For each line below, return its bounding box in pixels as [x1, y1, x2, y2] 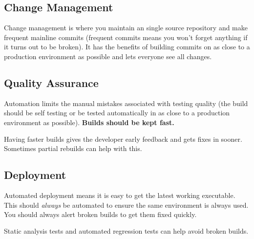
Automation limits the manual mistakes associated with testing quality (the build [4, 98, 248, 108]
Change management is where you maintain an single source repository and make [4, 22, 248, 33]
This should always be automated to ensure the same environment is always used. [4, 199, 249, 210]
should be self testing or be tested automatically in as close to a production [4, 108, 230, 118]
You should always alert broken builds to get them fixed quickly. [4, 209, 197, 219]
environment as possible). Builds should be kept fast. [4, 117, 174, 127]
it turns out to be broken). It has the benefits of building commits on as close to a [4, 42, 250, 52]
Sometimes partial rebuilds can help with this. [4, 143, 142, 153]
